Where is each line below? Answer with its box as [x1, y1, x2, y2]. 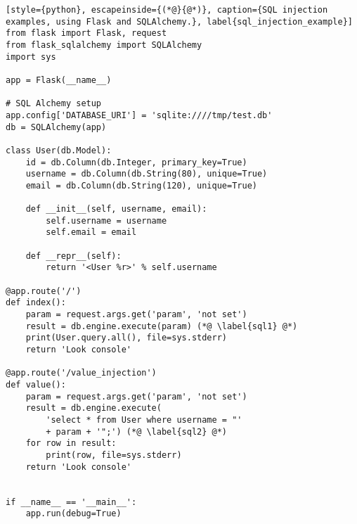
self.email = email [46, 227, 137, 238]
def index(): [6, 298, 66, 308]
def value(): [6, 380, 66, 390]
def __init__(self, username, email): [25, 204, 207, 215]
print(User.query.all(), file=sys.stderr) [25, 333, 227, 343]
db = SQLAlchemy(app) [6, 122, 107, 132]
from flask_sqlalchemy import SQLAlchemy [6, 39, 202, 50]
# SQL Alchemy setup [6, 98, 102, 109]
